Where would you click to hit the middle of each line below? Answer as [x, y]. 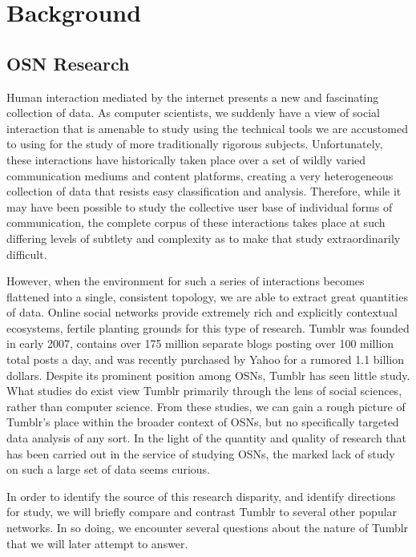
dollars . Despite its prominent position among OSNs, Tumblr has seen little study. [208, 375]
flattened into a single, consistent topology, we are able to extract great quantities [207, 296]
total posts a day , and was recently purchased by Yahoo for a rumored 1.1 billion [205, 359]
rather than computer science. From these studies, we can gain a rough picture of [206, 406]
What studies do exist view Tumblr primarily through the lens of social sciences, [204, 391]
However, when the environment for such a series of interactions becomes [186, 281]
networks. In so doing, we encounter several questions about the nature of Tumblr [208, 528]
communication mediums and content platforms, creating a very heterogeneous [200, 175]
